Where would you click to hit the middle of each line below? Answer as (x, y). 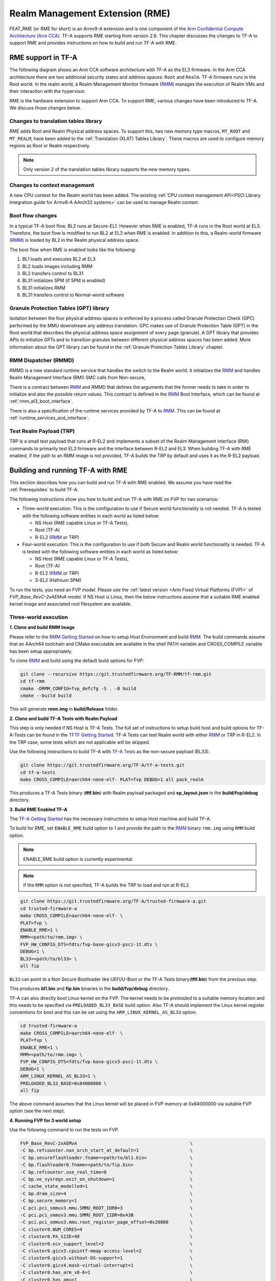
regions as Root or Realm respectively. (50, 146)
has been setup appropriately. (41, 651)
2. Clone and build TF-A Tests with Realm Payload (63, 718)
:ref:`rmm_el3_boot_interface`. (41, 401)
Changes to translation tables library (56, 121)
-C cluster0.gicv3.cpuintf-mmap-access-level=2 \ (107, 1251)
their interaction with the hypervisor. (48, 91)
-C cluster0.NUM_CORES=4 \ (107, 1229)
